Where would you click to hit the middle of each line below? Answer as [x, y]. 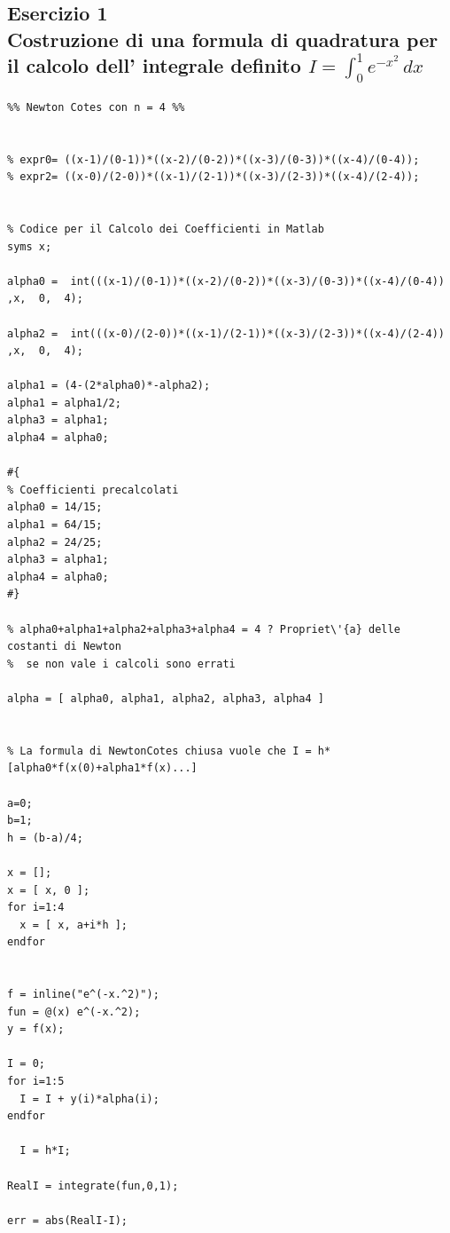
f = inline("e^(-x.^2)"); [83, 995]
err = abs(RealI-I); [68, 1220]
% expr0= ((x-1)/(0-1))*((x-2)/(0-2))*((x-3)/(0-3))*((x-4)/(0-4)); [213, 159]
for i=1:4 [36, 908]
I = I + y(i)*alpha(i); [89, 1099]
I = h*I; [45, 1151]
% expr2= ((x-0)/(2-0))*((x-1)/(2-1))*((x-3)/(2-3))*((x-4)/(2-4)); [213, 177]
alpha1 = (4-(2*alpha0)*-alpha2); [109, 386]
